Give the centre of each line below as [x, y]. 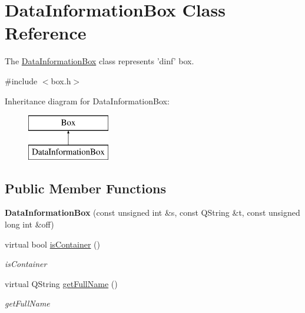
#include [21, 80]
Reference [46, 33]
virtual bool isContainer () [52, 244]
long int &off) [29, 224]
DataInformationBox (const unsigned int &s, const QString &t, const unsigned [152, 212]
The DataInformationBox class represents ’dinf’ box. [100, 61]
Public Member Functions [85, 188]
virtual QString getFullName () [61, 283]
